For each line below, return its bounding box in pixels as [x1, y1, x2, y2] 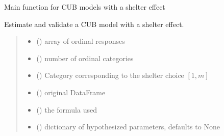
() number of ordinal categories [36, 52, 134, 63]
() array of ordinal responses [36, 36, 125, 46]
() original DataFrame [36, 87, 106, 97]
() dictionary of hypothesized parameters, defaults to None [36, 121, 220, 132]
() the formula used [36, 104, 97, 115]
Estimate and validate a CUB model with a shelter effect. [4, 18, 184, 29]
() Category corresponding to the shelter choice [36, 70, 184, 80]
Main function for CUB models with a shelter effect [4, 2, 165, 12]
